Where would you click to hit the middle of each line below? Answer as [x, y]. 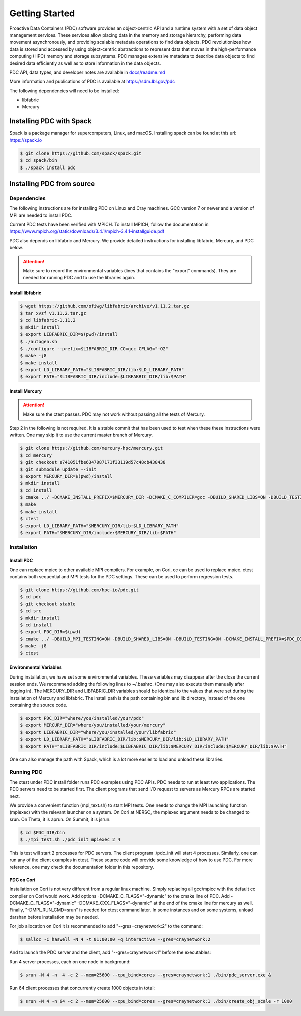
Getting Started [42, 13]
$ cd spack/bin [38, 161]
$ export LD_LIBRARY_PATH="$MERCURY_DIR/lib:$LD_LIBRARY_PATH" [99, 526]
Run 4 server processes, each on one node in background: [70, 962]
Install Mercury [26, 391]
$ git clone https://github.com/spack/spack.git [81, 153]
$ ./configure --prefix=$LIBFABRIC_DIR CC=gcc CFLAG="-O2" [94, 348]
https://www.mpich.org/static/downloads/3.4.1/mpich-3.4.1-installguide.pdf [87, 231]
